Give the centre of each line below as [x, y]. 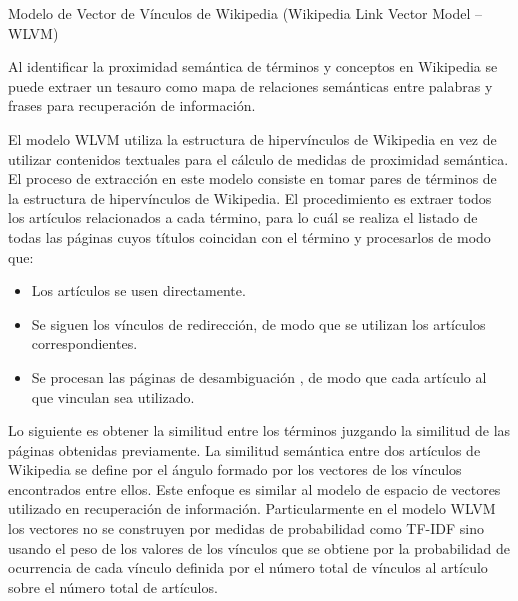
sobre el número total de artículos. [113, 586]
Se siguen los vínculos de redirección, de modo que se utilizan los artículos [258, 323]
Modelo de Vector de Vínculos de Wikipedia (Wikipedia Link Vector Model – [245, 13]
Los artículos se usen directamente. [138, 290]
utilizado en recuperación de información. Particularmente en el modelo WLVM [252, 508]
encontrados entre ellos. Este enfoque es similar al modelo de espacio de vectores [254, 488]
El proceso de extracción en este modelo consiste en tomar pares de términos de [252, 178]
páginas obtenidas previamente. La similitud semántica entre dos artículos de [244, 449]
